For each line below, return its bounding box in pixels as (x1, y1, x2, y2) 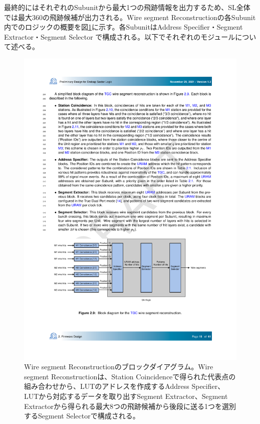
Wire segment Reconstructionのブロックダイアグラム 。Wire (24, 361, 213, 372)
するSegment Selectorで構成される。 (24, 410, 140, 421)
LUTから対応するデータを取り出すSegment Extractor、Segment (24, 391, 228, 401)
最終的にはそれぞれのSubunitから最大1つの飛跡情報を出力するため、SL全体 (4, 2, 250, 12)
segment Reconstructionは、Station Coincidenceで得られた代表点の (24, 371, 236, 381)
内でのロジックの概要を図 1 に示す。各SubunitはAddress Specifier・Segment (4, 22, 243, 32)
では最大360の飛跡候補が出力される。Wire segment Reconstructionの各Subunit (4, 12, 256, 22)
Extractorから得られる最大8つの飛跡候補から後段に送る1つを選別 (24, 400, 236, 411)
